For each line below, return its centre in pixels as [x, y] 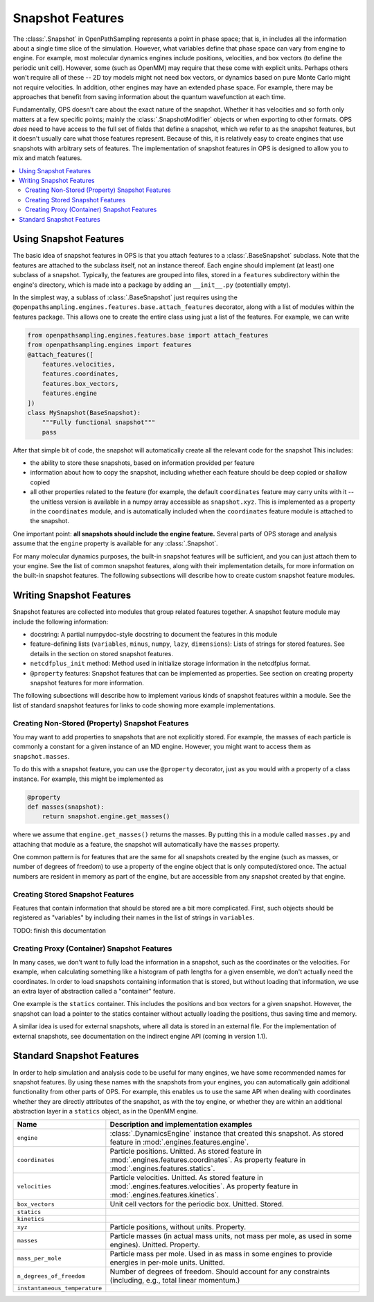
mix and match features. [47, 158]
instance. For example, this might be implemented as [88, 779]
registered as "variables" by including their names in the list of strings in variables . [134, 917]
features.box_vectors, [80, 384]
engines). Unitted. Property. [155, 1245]
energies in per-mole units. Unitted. [167, 1263]
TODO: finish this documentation [60, 930]
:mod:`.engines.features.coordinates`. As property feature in [208, 1160]
